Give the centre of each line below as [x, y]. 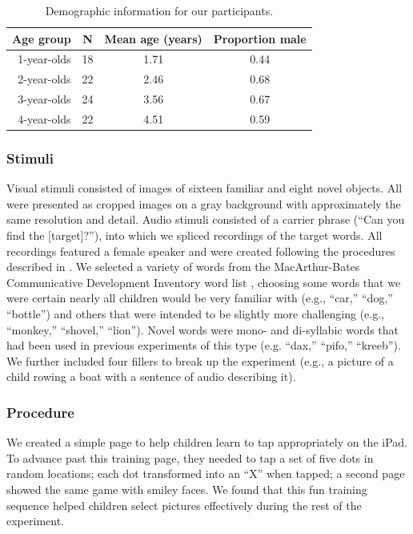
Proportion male [260, 38]
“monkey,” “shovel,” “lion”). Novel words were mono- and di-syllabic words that [202, 329]
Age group [42, 38]
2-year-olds [44, 79]
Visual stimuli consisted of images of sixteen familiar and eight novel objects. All [204, 188]
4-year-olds [44, 118]
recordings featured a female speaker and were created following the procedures [201, 251]
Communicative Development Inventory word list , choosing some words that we [204, 282]
